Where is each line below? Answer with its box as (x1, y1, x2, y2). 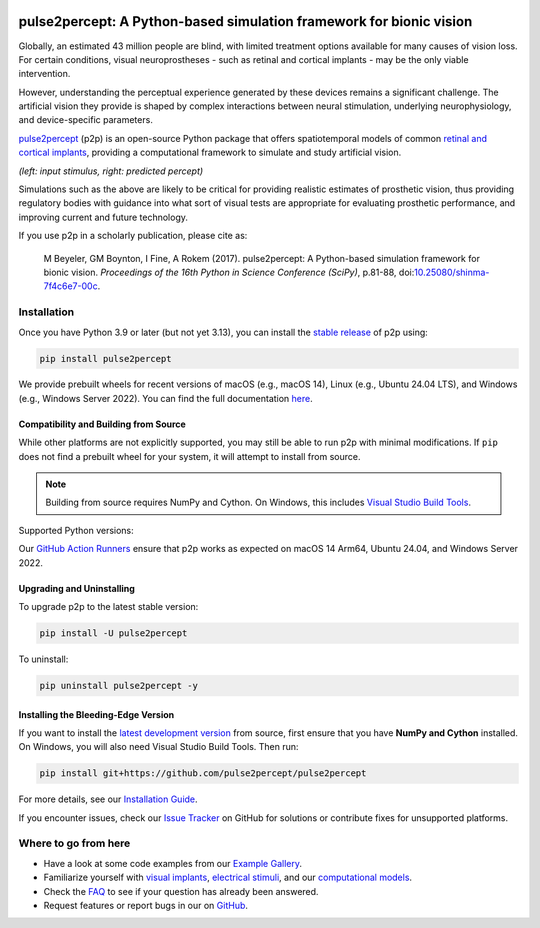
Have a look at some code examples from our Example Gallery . (43, 857, 303, 869)
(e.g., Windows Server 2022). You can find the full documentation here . (18, 392, 314, 404)
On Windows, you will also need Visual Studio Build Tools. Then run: (18, 741, 299, 753)
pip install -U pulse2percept (39, 627, 188, 639)
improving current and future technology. (18, 211, 189, 223)
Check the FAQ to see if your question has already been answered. (43, 885, 319, 897)
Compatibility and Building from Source (18, 418, 187, 430)
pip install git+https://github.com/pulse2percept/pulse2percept (39, 768, 367, 779)
